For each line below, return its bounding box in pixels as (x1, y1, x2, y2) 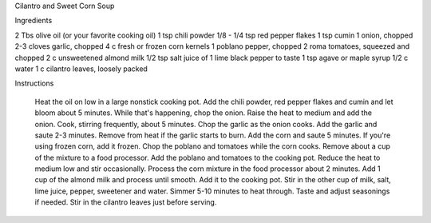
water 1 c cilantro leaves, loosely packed (14, 64, 148, 74)
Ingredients (14, 16, 53, 26)
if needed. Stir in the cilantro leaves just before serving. (34, 197, 217, 207)
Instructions (14, 78, 54, 88)
